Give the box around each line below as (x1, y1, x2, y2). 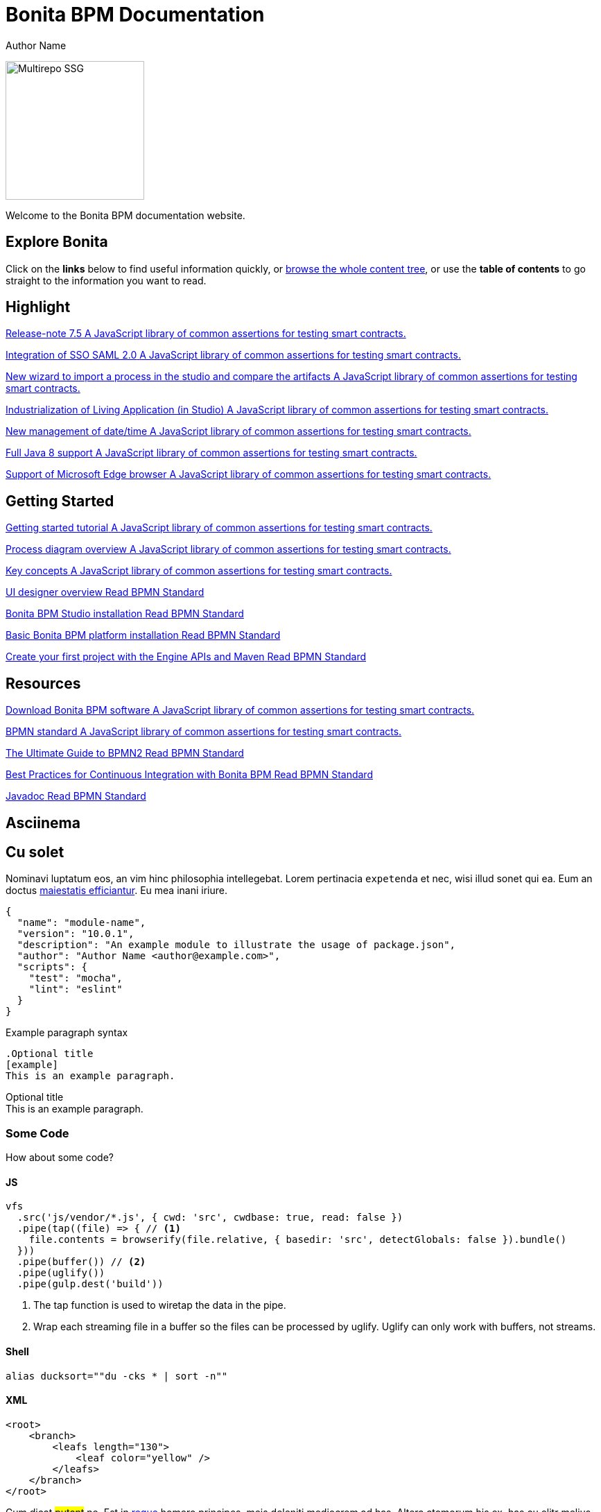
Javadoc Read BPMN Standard (6, 790, 146, 802)
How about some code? (6, 1151, 114, 1164)
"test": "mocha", (28, 972, 123, 984)
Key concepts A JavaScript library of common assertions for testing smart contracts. (6, 565, 392, 577)
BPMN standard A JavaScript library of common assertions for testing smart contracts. (6, 725, 402, 738)
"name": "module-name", (17, 917, 146, 929)
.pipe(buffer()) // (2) (17, 1256, 146, 1268)
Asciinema (6, 814, 80, 832)
